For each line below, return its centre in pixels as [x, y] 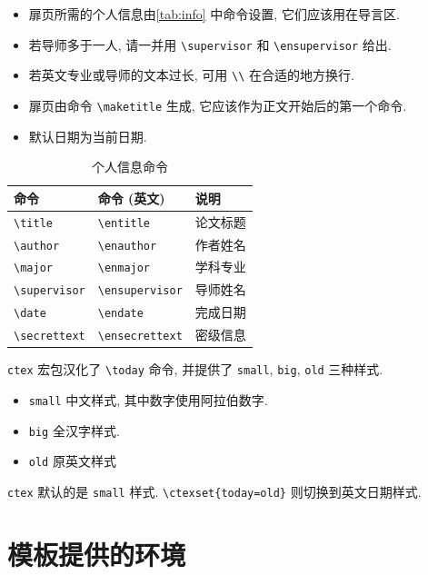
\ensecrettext [140, 337]
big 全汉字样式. [74, 430]
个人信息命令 [129, 167]
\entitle [124, 223]
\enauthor [127, 246]
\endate [120, 314]
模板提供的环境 [97, 554]
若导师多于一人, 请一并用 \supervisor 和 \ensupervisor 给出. [210, 44]
